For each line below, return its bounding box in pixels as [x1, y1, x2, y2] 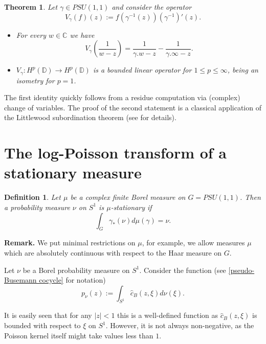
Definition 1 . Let [4, 192, 61, 202]
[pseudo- [228, 264, 255, 275]
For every [16, 29, 46, 40]
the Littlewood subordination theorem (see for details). [4, 112, 176, 123]
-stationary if [110, 201, 152, 212]
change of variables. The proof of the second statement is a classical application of [4, 102, 261, 112]
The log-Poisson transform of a [4, 142, 227, 163]
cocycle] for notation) [39, 274, 106, 285]
